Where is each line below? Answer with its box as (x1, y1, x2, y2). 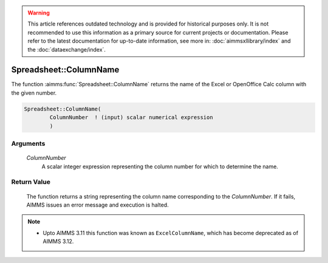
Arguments (11, 139, 46, 148)
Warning (27, 9, 50, 16)
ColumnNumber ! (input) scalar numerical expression (49, 114, 213, 121)
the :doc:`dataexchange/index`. (27, 46, 106, 53)
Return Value (11, 178, 51, 186)
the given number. (11, 89, 57, 97)
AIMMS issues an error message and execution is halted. (26, 201, 169, 208)
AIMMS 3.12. (43, 237, 74, 245)
